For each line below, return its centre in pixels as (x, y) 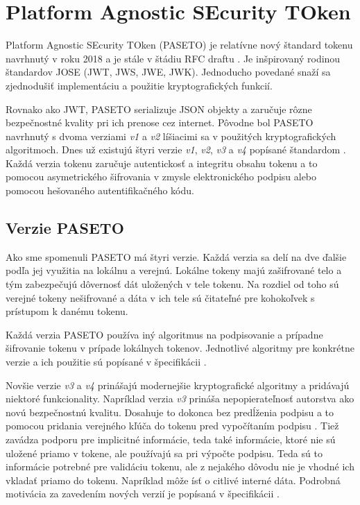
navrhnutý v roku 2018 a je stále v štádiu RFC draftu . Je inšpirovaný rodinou (173, 58)
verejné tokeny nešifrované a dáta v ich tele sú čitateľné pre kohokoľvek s (160, 297)
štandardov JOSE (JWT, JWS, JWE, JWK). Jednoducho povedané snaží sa (168, 72)
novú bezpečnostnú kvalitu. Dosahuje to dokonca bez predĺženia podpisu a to (170, 412)
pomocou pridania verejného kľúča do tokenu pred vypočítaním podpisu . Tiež (172, 426)
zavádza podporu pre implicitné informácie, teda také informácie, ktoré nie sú (171, 439)
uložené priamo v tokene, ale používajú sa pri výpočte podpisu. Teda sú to (164, 453)
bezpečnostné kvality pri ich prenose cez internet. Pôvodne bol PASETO (160, 122)
